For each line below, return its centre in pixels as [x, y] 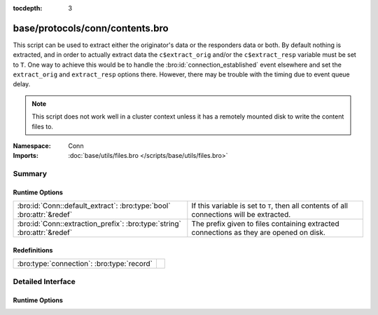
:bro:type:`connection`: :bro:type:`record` [85, 264]
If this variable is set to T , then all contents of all [269, 206]
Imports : [26, 156]
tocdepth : [28, 8]
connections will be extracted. [241, 215]
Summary [30, 174]
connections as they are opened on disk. [258, 233]
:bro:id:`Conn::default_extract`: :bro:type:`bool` [94, 206]
